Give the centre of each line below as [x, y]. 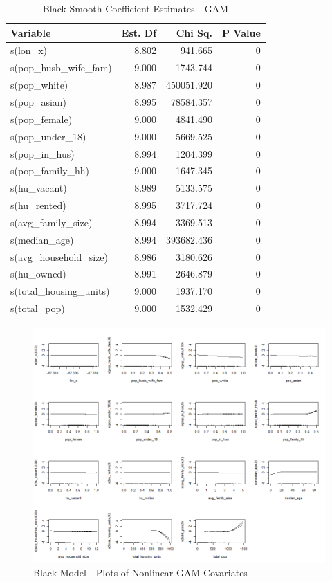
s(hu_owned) [38, 274]
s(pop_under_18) [48, 136]
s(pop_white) [39, 85]
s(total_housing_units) [60, 291]
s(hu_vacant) [39, 188]
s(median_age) [42, 239]
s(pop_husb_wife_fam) [61, 67]
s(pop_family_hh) [50, 171]
